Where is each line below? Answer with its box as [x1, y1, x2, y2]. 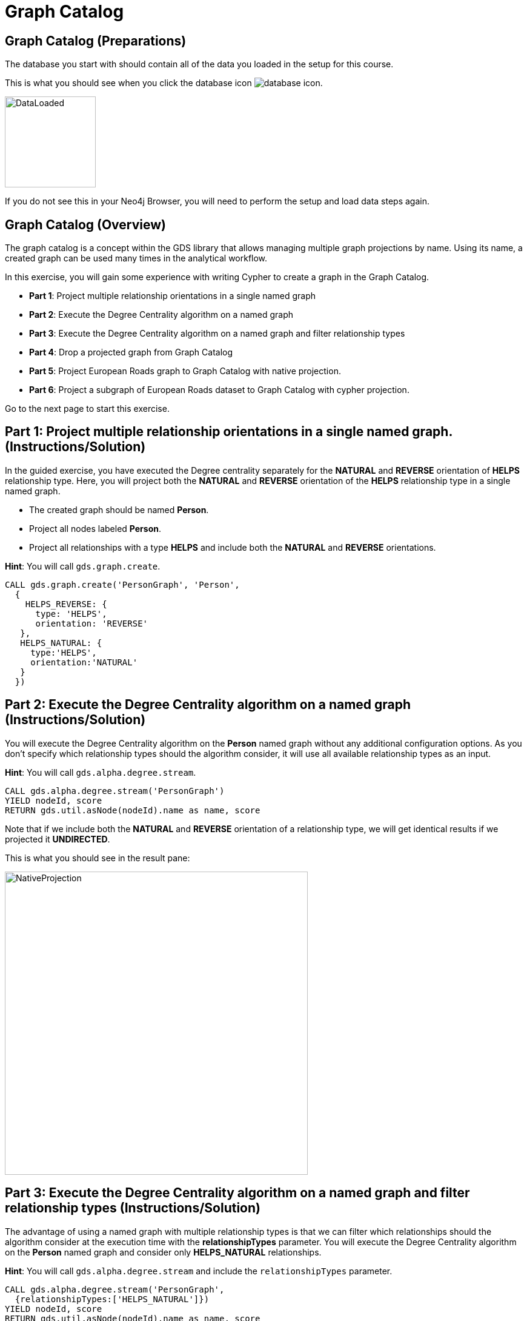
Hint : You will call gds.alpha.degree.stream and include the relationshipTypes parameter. [5, 1265, 393, 1276]
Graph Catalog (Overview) [5, 217, 166, 232]
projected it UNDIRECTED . [5, 833, 110, 844]
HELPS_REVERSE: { [25, 599, 107, 609]
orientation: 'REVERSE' [35, 618, 148, 628]
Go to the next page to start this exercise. [5, 403, 170, 414]
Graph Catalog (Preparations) [5, 33, 187, 49]
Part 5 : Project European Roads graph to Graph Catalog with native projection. [29, 366, 341, 377]
